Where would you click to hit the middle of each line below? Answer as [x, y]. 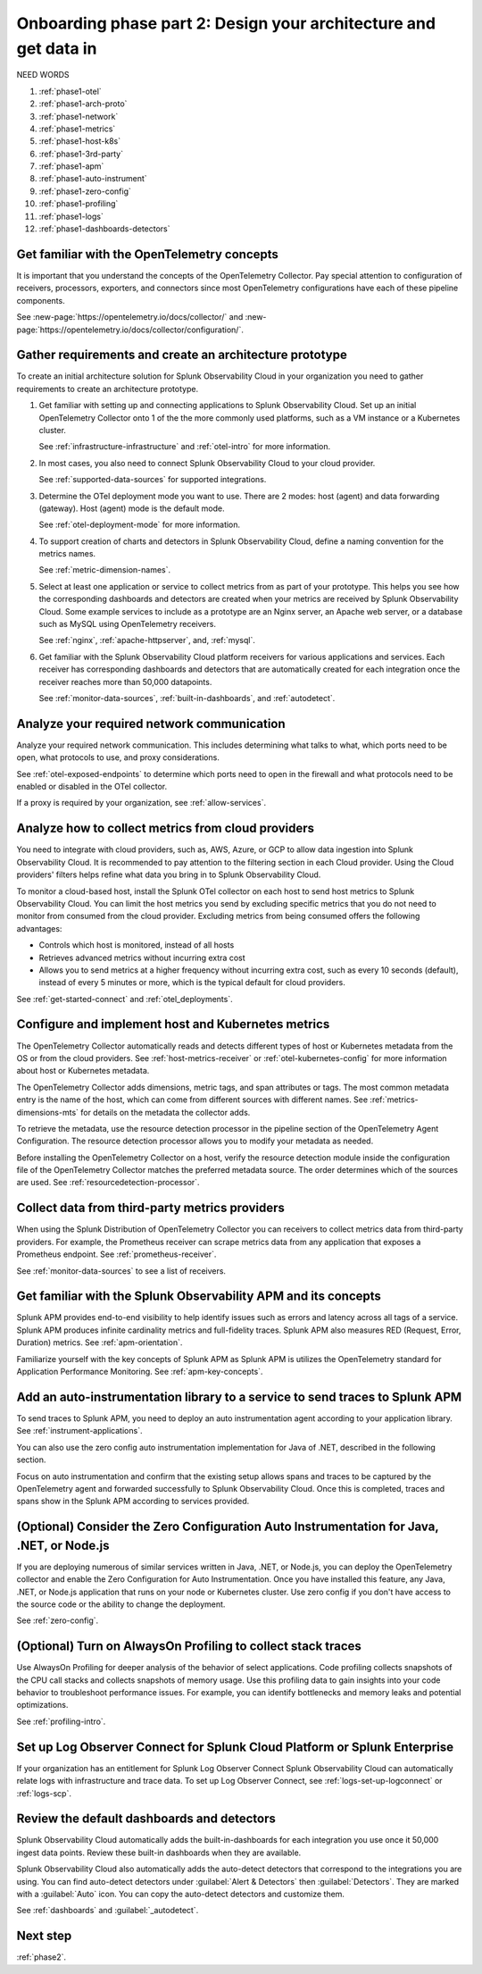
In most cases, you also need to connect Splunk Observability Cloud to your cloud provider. [207, 463]
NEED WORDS [43, 75]
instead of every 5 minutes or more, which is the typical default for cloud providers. [192, 983]
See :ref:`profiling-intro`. [61, 1721]
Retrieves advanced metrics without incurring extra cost [142, 958]
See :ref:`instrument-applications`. [79, 1431]
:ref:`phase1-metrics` [77, 129]
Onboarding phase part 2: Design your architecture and [226, 23]
